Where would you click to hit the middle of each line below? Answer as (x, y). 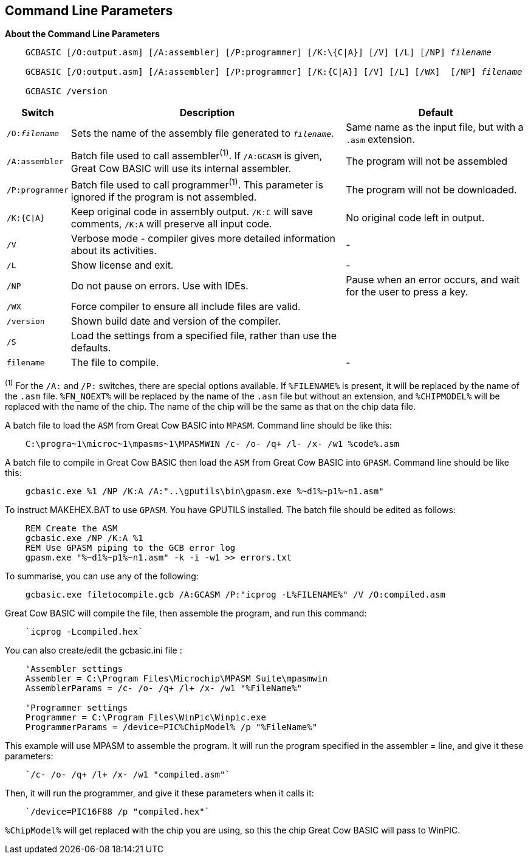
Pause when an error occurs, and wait (433, 280)
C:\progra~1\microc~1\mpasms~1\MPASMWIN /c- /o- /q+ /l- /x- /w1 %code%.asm (212, 443)
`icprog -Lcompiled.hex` (84, 631)
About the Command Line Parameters (82, 34)
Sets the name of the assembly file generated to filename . (202, 133)
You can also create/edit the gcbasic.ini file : (94, 650)
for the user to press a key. (407, 292)
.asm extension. (380, 140)
